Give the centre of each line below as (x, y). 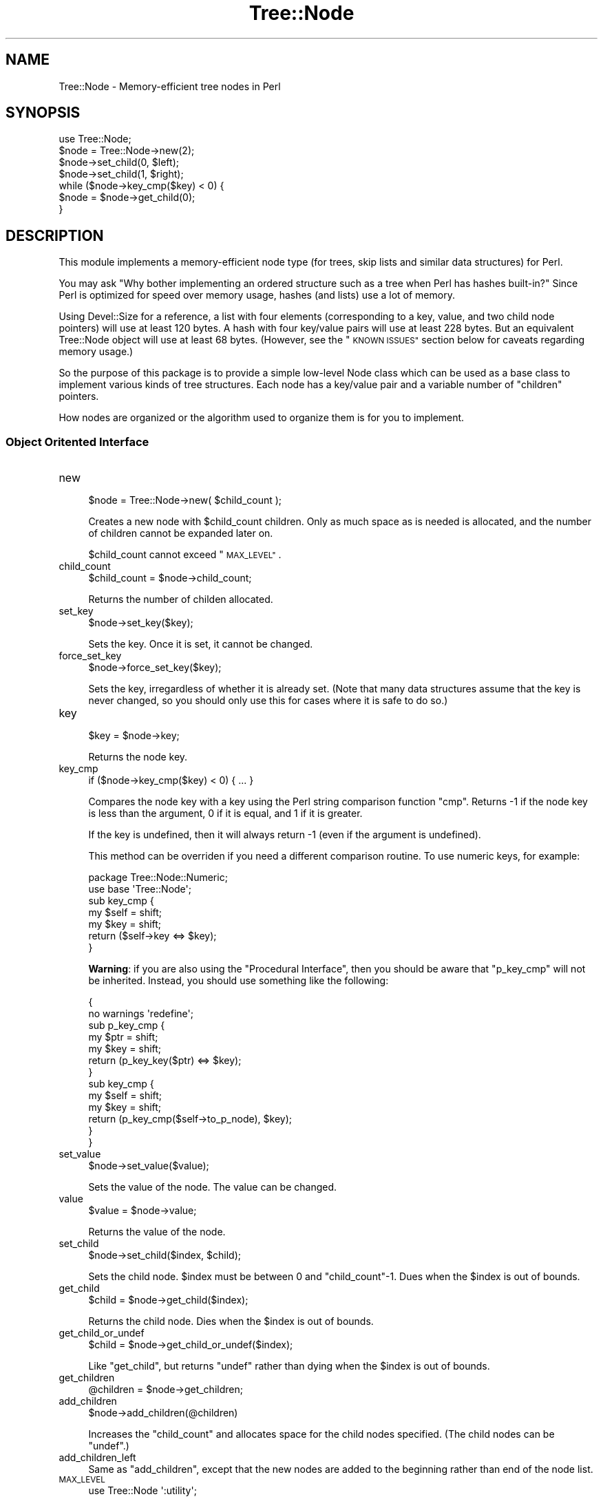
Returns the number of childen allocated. (181, 599)
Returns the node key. (138, 757)
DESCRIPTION (55, 235)
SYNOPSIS (43, 113)
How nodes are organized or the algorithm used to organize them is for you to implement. (262, 418)
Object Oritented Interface (77, 442)
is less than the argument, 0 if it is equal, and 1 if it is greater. (225, 814)
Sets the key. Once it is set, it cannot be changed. (201, 644)
